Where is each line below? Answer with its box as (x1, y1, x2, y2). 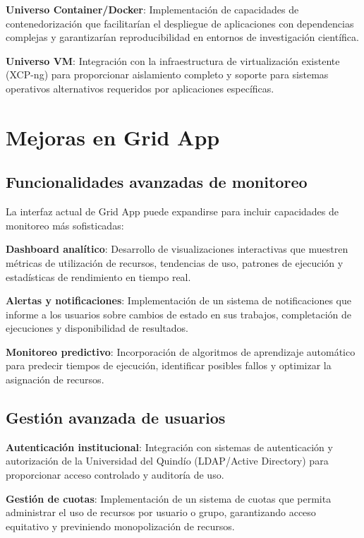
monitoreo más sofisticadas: (6, 217, 124, 232)
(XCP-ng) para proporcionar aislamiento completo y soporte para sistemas (6, 67, 329, 82)
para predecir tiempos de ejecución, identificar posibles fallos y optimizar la (6, 358, 332, 373)
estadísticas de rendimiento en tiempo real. (6, 269, 191, 284)
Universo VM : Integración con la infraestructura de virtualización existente (6, 53, 340, 68)
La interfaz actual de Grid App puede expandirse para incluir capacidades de (6, 204, 339, 219)
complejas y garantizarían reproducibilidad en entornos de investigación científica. (6, 30, 359, 44)
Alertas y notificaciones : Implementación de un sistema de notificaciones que (6, 293, 352, 308)
